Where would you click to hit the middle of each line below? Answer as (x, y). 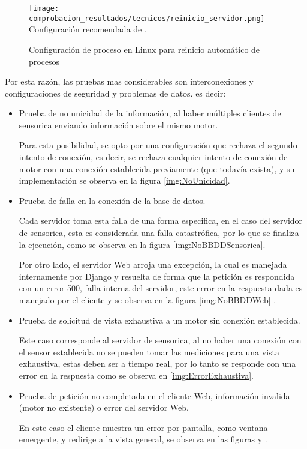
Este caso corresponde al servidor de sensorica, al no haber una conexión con (160, 340)
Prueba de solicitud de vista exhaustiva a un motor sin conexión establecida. (159, 320)
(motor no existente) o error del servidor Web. (104, 407)
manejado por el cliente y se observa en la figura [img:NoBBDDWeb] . (148, 300)
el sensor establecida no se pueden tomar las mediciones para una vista (149, 351)
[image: (44, 8)
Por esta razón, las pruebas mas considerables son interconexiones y (129, 81)
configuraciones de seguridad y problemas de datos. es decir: (115, 93)
